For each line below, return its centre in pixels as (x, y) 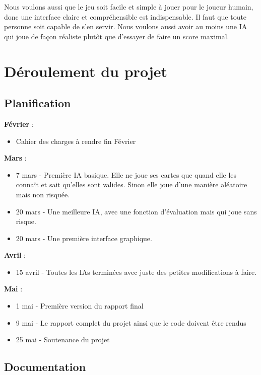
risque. (26, 221)
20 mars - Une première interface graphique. (84, 238)
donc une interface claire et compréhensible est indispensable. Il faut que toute (125, 16)
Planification (38, 103)
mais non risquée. (43, 194)
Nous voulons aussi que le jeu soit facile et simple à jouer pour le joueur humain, (129, 7)
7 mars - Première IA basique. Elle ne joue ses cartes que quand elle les (126, 174)
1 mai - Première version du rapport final (80, 306)
